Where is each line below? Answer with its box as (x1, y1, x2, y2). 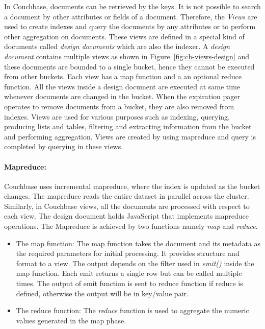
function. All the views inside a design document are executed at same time (4, 81, 241, 91)
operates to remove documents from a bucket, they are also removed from (4, 101, 234, 111)
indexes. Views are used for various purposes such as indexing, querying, (4, 111, 230, 122)
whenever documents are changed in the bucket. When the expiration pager (4, 91, 241, 102)
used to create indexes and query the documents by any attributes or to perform (4, 21, 256, 32)
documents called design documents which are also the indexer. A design (4, 41, 230, 52)
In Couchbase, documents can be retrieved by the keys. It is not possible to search (4, 1, 261, 11)
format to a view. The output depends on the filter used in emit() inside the (16, 257, 254, 268)
